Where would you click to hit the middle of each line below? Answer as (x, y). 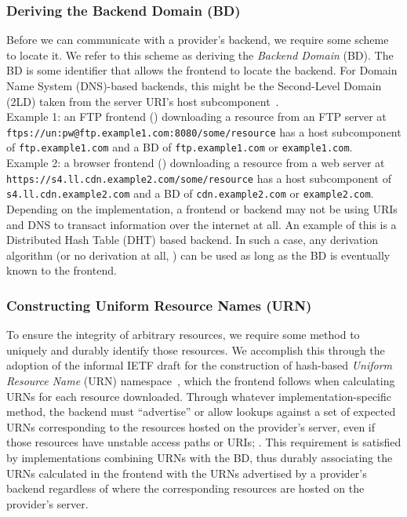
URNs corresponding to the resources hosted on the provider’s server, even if (191, 426)
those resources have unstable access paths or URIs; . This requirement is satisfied (204, 442)
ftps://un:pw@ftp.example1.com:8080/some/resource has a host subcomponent (204, 131)
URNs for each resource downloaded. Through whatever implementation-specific (199, 396)
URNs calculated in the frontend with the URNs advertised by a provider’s (187, 473)
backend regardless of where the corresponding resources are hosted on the (185, 488)
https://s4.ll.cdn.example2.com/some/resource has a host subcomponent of (199, 178)
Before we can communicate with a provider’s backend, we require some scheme (198, 40)
